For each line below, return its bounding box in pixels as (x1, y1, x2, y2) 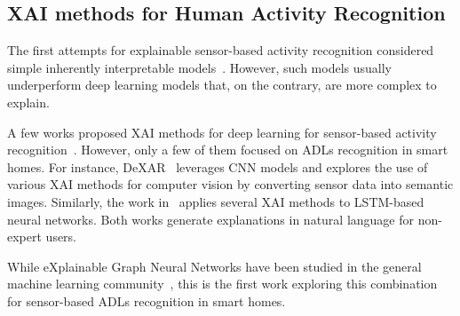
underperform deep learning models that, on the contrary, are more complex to (7, 75, 437, 94)
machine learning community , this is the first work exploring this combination (7, 274, 438, 293)
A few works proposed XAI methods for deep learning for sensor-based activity (7, 122, 437, 141)
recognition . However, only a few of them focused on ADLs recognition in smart (7, 140, 448, 159)
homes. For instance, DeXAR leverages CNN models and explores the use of (7, 157, 428, 176)
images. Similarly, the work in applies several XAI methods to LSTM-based (7, 192, 424, 210)
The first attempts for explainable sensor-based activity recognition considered (7, 41, 434, 59)
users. (45, 227, 77, 246)
